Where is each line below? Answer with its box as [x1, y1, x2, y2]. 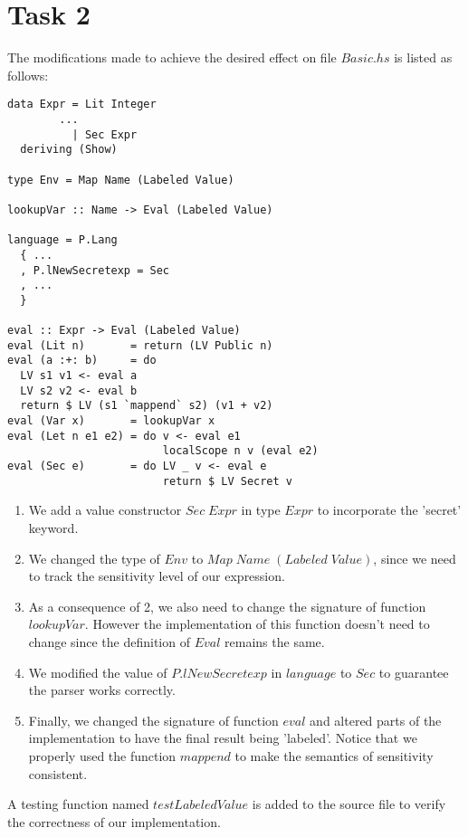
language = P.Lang [7, 233, 118, 247]
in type [241, 500, 281, 519]
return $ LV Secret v [162, 474, 292, 488]
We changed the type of [28, 548, 160, 567]
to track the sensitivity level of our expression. [28, 566, 285, 585]
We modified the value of [28, 662, 167, 681]
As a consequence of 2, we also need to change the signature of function [28, 596, 426, 615]
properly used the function [28, 746, 177, 765]
